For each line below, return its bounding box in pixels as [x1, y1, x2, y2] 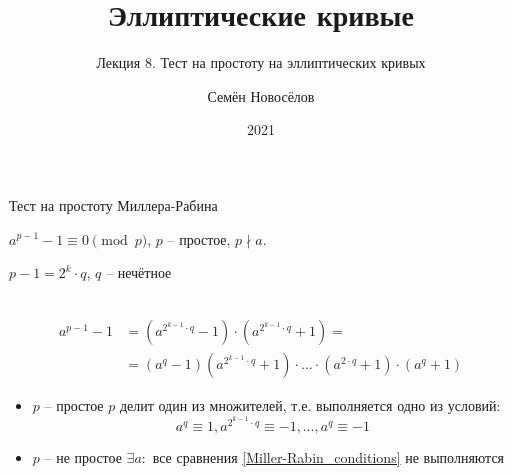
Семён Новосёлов [207, 85, 315, 106]
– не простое [44, 446, 122, 467]
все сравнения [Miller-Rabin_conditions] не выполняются [152, 446, 505, 467]
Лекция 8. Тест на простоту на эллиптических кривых [96, 52, 426, 73]
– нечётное [106, 262, 172, 283]
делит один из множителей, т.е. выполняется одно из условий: [119, 395, 501, 416]
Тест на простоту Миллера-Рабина [9, 194, 218, 215]
